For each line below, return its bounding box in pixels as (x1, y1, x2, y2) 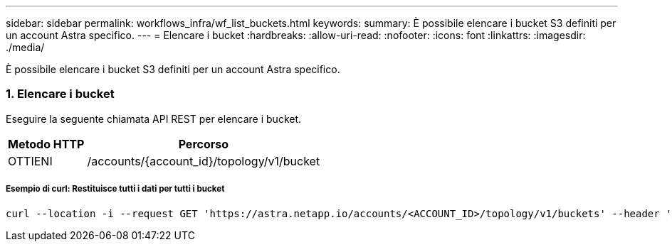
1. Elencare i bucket (6, 87, 115, 101)
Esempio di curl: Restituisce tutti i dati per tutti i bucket (6, 184, 225, 194)
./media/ (6, 41, 45, 53)
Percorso (178, 136, 229, 151)
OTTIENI (8, 153, 53, 168)
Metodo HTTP (8, 136, 85, 151)
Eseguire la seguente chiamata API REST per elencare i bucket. (6, 112, 302, 125)
